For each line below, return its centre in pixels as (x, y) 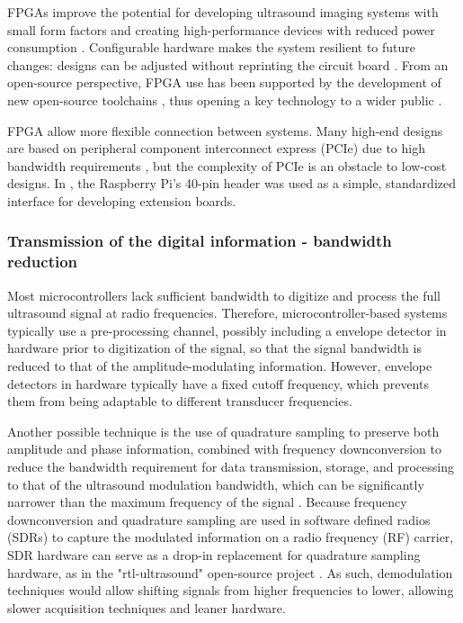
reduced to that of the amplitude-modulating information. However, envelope (220, 366)
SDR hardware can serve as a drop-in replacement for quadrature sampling (214, 554)
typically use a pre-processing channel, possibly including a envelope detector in (227, 330)
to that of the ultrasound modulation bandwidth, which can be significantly (216, 484)
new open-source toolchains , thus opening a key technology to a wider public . (225, 99)
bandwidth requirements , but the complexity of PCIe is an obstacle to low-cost (227, 165)
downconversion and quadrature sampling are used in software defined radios (219, 519)
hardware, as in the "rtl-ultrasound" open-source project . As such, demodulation (230, 572)
